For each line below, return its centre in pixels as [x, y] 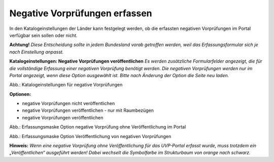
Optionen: [20, 94]
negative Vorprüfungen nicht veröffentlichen [68, 104]
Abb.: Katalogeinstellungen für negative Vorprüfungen [66, 85]
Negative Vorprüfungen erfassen [81, 13]
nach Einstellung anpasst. [37, 52]
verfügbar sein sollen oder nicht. [44, 35]
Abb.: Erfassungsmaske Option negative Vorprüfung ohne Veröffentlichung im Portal [98, 127]
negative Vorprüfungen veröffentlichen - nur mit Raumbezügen [88, 110]
